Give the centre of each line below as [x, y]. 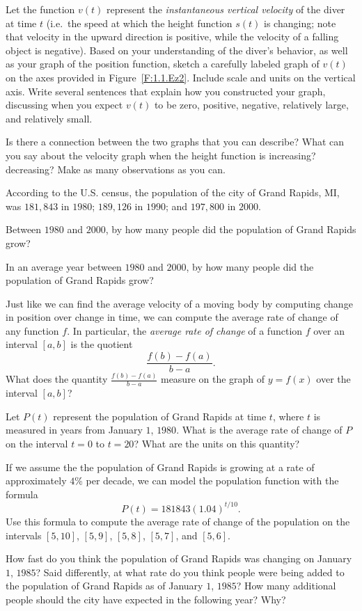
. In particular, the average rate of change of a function [185, 330]
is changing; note [300, 23]
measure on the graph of [213, 379]
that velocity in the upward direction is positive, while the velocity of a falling [172, 37]
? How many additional [286, 586]
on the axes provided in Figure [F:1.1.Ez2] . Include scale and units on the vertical [181, 77]
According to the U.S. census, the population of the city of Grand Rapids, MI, [173, 192]
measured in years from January [74, 430]
